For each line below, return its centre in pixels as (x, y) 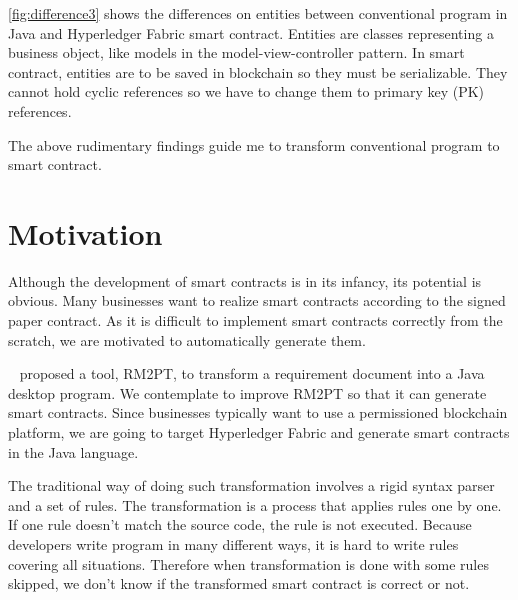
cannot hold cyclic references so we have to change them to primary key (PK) (246, 91)
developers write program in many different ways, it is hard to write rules (233, 544)
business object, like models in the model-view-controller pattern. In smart (236, 52)
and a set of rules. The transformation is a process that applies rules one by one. (255, 504)
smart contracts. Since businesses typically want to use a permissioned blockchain (258, 412)
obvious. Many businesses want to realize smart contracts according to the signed (257, 300)
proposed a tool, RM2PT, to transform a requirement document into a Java (252, 373)
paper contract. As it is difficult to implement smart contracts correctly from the (255, 320)
